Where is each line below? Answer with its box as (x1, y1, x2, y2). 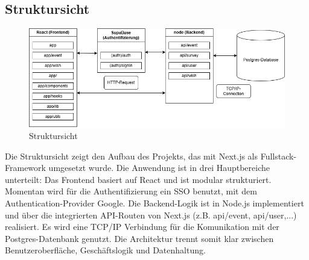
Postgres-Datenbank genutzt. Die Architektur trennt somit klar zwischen (5, 232, 274, 244)
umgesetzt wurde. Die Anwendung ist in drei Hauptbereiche (48, 161, 270, 174)
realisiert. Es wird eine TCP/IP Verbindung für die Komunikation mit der (5, 220, 279, 233)
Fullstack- (260, 149, 297, 162)
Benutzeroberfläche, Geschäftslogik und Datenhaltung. (5, 244, 206, 256)
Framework (5, 161, 46, 174)
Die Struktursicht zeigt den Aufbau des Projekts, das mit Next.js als (5, 149, 258, 162)
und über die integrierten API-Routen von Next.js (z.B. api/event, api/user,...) (5, 208, 297, 221)
